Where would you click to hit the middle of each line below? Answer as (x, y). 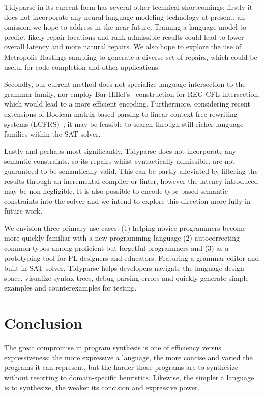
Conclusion (43, 323)
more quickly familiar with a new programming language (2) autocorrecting (122, 238)
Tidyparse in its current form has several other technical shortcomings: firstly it (128, 7)
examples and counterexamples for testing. (70, 288)
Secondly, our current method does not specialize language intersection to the (125, 84)
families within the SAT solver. (52, 134)
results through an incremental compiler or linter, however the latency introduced (131, 181)
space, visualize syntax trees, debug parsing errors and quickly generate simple (126, 278)
